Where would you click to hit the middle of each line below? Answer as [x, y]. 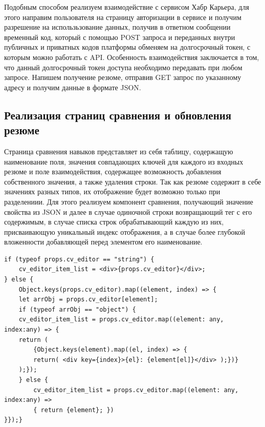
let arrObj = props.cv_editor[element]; [88, 300]
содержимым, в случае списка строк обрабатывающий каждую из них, [114, 222]
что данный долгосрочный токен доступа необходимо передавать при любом [123, 67]
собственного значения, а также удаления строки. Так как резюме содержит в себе [133, 181]
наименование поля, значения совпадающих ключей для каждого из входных [124, 161]
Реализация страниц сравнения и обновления [118, 115]
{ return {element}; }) [74, 410]
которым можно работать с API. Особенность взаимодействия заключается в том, [132, 57]
